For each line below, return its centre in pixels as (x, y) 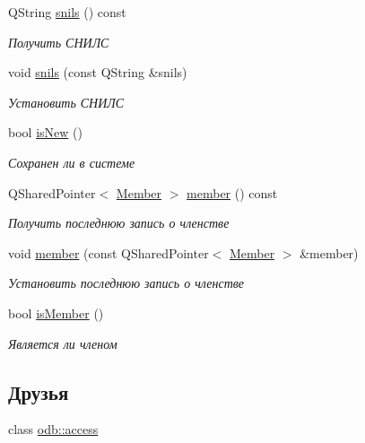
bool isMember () (56, 313)
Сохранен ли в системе (72, 162)
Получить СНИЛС (59, 42)
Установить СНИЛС (66, 102)
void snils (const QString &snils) (98, 72)
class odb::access (53, 429)
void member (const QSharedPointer (109, 252)
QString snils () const (67, 12)
